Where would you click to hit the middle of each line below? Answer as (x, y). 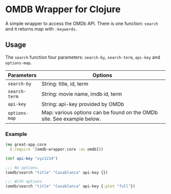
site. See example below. (71, 119)
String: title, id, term (65, 84)
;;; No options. (22, 168)
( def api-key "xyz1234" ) (32, 158)
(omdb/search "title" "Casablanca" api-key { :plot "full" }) (70, 186)
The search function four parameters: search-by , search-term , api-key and (83, 57)
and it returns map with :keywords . (41, 29)
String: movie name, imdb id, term (82, 94)
